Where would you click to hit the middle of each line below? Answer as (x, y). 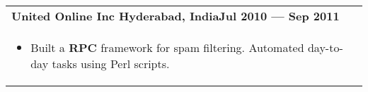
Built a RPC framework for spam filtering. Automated (167, 47)
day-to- (325, 47)
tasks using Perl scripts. (111, 64)
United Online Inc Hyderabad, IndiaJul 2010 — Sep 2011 (176, 16)
